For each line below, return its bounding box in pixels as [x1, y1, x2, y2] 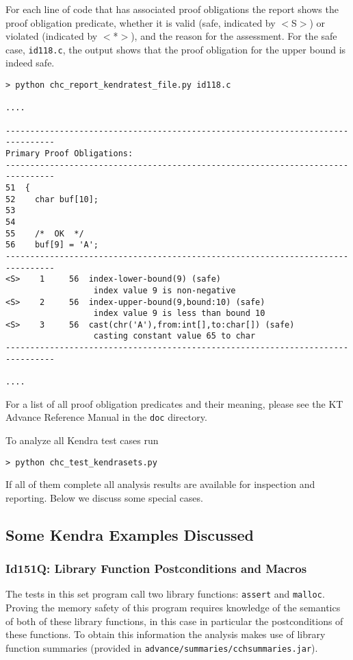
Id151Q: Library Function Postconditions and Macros [5, 560, 307, 577]
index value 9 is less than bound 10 [93, 308, 265, 319]
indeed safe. [5, 56, 55, 70]
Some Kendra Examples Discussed [5, 524, 254, 545]
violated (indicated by [5, 29, 98, 43]
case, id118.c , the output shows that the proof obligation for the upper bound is [5, 42, 346, 56]
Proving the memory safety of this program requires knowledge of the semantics [5, 600, 341, 615]
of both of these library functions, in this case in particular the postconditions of [5, 613, 343, 628]
